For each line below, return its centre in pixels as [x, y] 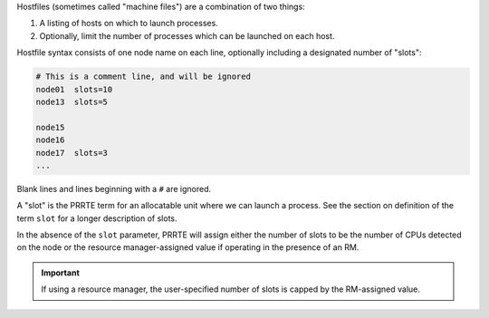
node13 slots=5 [72, 101]
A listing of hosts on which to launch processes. [129, 24]
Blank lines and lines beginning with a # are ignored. [114, 188]
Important [61, 273]
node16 [50, 140]
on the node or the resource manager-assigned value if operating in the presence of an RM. [188, 247]
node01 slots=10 [74, 89]
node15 [50, 127]
